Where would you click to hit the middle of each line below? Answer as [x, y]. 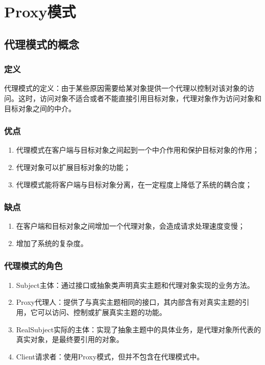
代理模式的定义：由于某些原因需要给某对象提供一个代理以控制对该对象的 [126, 88]
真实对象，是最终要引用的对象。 [70, 339]
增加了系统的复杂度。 [52, 243]
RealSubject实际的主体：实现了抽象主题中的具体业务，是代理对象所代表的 [139, 329]
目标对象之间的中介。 [40, 108]
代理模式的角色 [33, 266]
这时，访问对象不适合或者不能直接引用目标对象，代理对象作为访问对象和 [140, 98]
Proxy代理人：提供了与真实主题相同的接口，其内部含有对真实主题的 [129, 302]
